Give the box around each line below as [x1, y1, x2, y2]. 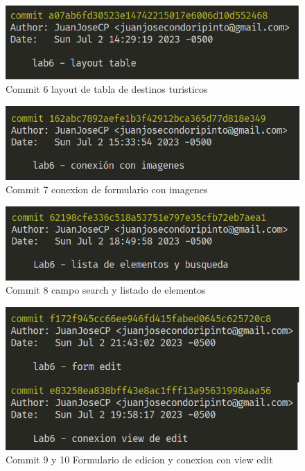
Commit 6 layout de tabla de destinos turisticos [6, 82, 208, 96]
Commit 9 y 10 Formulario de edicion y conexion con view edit [6, 452, 273, 467]
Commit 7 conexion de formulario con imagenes [6, 182, 208, 197]
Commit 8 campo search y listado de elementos [6, 283, 206, 297]
